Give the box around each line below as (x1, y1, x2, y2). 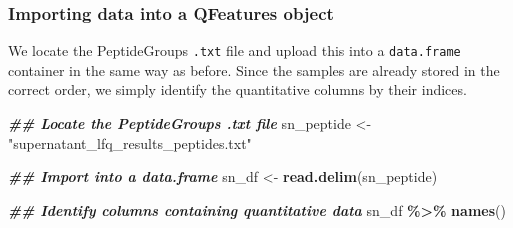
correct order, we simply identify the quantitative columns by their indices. (8, 79, 467, 100)
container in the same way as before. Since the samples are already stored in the (8, 59, 500, 80)
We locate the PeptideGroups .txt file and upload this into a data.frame (8, 40, 461, 61)
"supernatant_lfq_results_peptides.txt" (8, 132, 252, 153)
